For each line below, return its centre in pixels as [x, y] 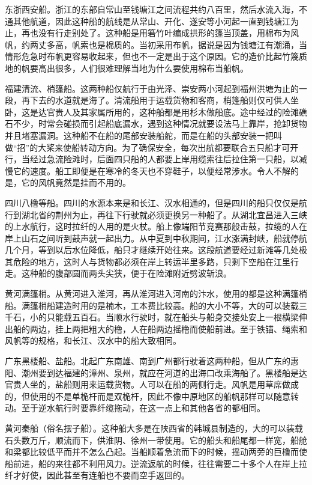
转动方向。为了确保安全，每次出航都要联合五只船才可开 [189, 147]
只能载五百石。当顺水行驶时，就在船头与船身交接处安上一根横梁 [172, 317]
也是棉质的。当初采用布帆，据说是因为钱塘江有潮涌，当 [198, 44]
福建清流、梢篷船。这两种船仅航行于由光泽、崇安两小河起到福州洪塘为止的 [152, 88]
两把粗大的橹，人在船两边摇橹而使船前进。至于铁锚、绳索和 [189, 328]
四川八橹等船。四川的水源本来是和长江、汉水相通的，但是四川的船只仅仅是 [152, 202]
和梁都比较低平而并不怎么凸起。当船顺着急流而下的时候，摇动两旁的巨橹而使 [156, 452]
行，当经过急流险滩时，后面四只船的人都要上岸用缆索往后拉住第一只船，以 [152, 159]
